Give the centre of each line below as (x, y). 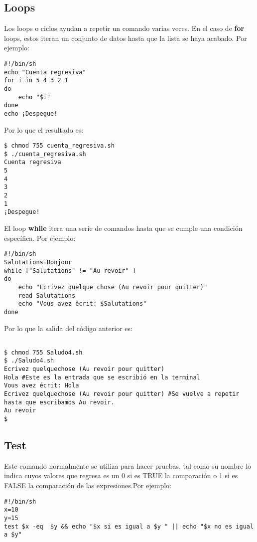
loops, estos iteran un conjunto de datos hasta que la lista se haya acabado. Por (126, 38)
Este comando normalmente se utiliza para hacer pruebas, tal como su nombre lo (128, 465)
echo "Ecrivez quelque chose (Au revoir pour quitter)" (113, 287)
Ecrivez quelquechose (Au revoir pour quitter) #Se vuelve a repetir (122, 394)
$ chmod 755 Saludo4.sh (43, 352)
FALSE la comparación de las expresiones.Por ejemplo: (88, 485)
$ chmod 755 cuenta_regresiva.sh (59, 146)
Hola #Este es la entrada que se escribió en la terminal (102, 377)
